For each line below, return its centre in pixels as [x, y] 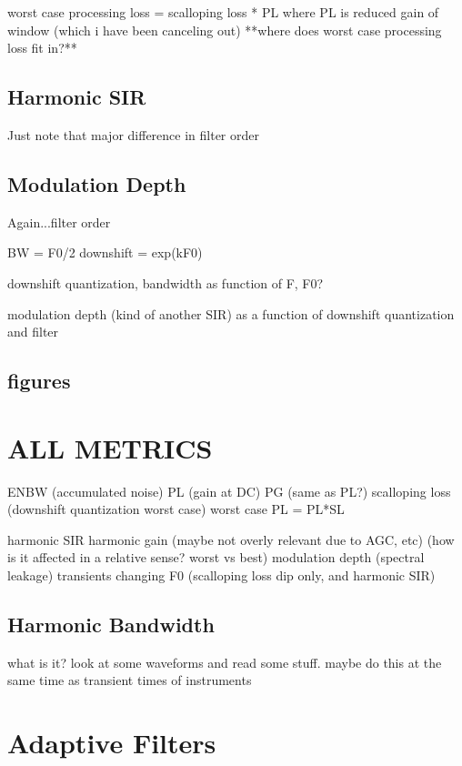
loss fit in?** [42, 48]
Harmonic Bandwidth [111, 625]
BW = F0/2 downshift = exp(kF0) [105, 252]
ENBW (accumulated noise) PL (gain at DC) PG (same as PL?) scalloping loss [229, 491]
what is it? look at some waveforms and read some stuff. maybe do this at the [225, 662]
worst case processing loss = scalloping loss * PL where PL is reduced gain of [223, 12]
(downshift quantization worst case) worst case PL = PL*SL [176, 509]
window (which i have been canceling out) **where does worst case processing [225, 30]
